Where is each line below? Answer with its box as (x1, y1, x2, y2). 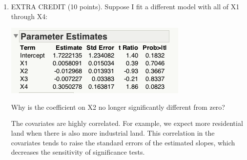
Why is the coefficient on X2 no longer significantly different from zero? (11, 101, 225, 112)
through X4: (11, 11, 48, 21)
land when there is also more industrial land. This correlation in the (11, 127, 215, 138)
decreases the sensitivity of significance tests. (11, 147, 145, 157)
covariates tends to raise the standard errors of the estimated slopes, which (11, 137, 235, 147)
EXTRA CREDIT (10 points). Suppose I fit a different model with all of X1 (11, 1, 240, 11)
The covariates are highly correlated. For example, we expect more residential (11, 118, 243, 128)
